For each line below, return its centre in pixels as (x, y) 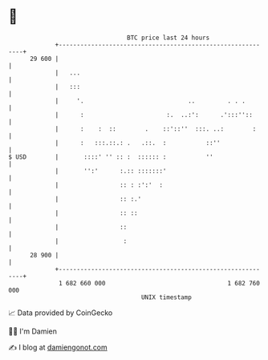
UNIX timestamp (166, 297)
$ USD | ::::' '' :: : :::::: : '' (111, 157)
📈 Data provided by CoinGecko (61, 313)
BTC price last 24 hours (169, 38)
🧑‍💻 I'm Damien (33, 331)
